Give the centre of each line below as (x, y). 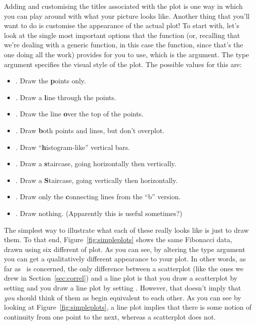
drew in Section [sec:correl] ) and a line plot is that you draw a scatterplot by (121, 278)
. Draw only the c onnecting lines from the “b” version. (98, 197)
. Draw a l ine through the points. (66, 97)
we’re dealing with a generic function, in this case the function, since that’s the (124, 45)
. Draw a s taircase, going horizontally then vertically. (96, 163)
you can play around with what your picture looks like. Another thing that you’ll (127, 16)
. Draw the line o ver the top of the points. (80, 114)
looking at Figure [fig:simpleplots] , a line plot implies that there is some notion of (128, 307)
